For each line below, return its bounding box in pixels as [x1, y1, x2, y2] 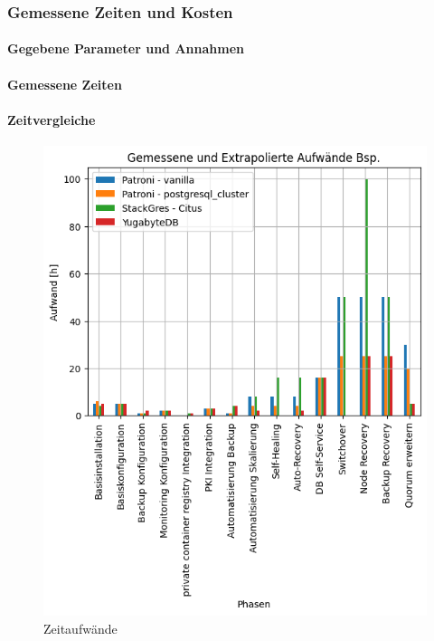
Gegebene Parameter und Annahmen [7, 39, 244, 58]
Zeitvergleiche [7, 110, 96, 129]
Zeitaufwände [43, 618, 118, 637]
